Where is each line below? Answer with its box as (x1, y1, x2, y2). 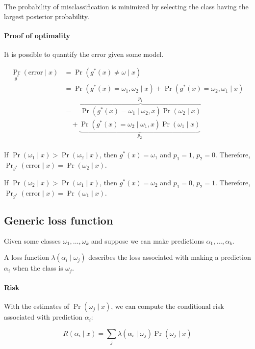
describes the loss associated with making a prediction (88, 252, 251, 262)
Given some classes (4, 235, 61, 246)
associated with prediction (4, 312, 83, 322)
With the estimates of (4, 301, 70, 311)
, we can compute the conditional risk (111, 301, 224, 311)
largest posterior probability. (4, 11, 89, 21)
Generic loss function (4, 212, 113, 227)
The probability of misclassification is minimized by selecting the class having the (4, 1, 249, 11)
